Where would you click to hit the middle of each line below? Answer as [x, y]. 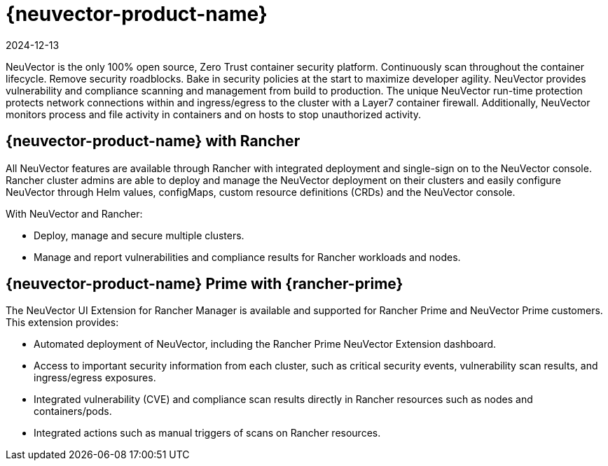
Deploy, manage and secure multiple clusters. [139, 235]
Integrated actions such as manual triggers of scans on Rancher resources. [207, 433]
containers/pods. [73, 411]
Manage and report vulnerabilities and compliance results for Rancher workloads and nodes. [247, 257]
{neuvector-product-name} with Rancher [153, 141]
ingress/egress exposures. [95, 378]
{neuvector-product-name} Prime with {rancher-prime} [205, 284]
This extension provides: [62, 323]
